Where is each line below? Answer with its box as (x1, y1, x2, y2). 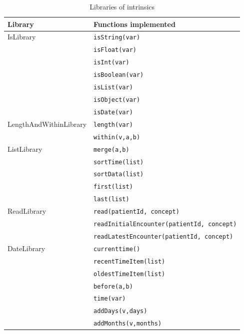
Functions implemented (93, 18, 175, 29)
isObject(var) (93, 96, 140, 103)
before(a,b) (93, 283, 133, 290)
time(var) (93, 295, 126, 303)
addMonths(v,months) (93, 320, 162, 328)
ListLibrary (7, 143, 42, 154)
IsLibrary (7, 31, 36, 42)
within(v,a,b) (93, 133, 140, 141)
